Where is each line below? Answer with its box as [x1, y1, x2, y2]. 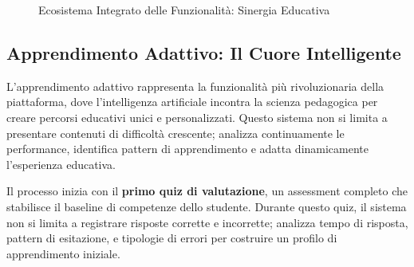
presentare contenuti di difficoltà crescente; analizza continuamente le [6, 124, 345, 141]
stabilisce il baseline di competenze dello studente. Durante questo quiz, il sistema [6, 198, 407, 214]
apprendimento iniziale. [6, 245, 120, 261]
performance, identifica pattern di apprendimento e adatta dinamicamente [6, 140, 369, 157]
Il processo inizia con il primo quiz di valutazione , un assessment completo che [6, 183, 408, 199]
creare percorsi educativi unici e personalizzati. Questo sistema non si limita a [6, 108, 388, 125]
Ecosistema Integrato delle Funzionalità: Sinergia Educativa [38, 2, 330, 18]
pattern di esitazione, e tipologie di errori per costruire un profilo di [6, 230, 337, 246]
